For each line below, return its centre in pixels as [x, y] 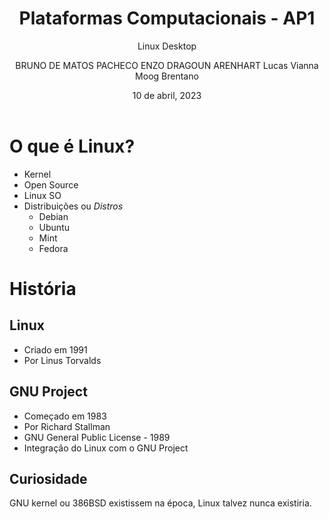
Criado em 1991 [55, 349]
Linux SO [42, 195]
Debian [53, 216]
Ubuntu [54, 227]
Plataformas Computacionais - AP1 [167, 18]
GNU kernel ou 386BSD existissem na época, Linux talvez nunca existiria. [160, 503]
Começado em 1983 [65, 416]
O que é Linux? [72, 146]
